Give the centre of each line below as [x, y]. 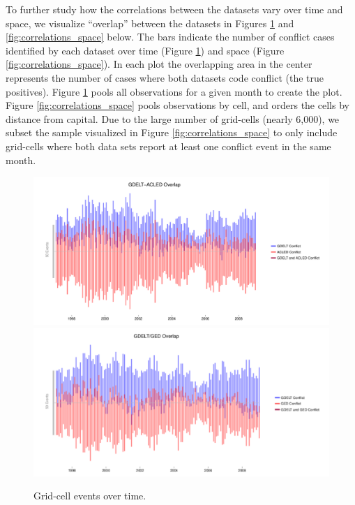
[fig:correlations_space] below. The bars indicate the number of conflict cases [170, 37]
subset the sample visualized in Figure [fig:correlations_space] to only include [172, 132]
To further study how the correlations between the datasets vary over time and [174, 9]
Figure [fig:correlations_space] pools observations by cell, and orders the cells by [177, 105]
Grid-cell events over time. [90, 496]
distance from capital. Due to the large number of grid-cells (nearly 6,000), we [173, 118]
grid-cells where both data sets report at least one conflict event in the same [168, 146]
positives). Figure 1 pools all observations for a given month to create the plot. [174, 91]
